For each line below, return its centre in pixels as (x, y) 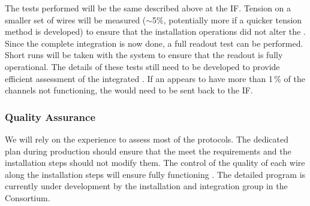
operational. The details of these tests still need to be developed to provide (142, 66)
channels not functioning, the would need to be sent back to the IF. (129, 90)
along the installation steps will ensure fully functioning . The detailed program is (155, 174)
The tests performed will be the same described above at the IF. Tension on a (148, 8)
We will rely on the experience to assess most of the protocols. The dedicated (147, 139)
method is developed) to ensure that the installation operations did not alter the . (155, 31)
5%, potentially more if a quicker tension (227, 19)
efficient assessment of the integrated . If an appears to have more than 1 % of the (155, 78)
